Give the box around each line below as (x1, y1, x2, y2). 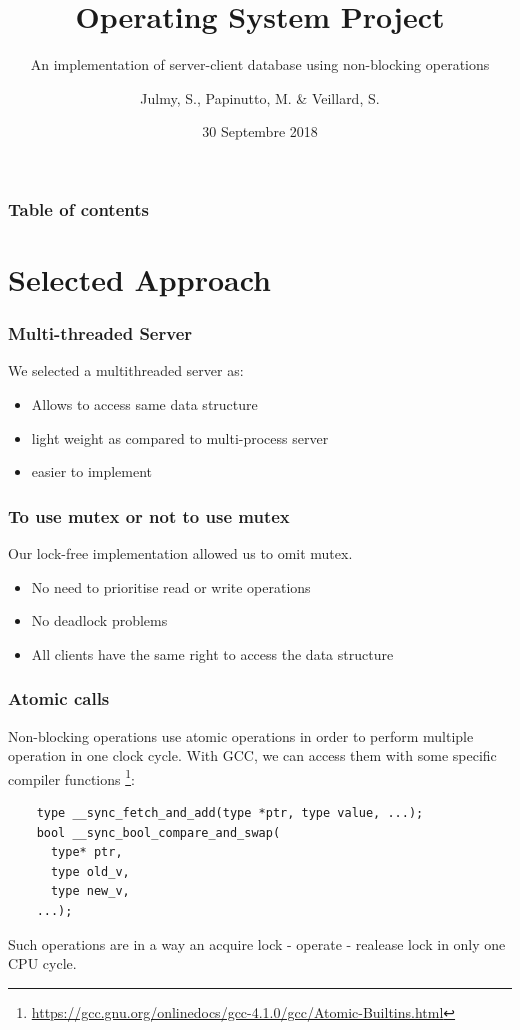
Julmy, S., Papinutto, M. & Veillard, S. (140, 87, 380, 108)
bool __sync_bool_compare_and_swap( (36, 825, 281, 840)
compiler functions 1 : (8, 765, 135, 789)
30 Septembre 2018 (202, 121, 318, 142)
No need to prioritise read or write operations (31, 576, 311, 597)
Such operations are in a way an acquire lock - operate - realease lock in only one (8, 933, 506, 954)
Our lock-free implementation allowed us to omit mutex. (8, 543, 353, 564)
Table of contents (8, 196, 149, 221)
